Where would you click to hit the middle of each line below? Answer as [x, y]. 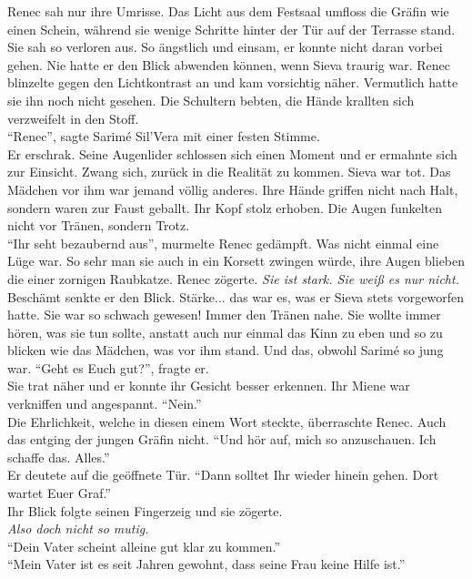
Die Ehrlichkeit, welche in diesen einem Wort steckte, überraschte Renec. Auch [227, 421]
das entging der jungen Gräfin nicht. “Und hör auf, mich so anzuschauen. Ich [222, 439]
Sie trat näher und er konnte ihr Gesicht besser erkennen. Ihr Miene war [209, 386]
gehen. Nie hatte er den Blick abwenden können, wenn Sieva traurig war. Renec [229, 64]
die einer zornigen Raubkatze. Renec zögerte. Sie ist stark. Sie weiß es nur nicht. [233, 278]
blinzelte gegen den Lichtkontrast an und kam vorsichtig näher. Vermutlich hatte [233, 82]
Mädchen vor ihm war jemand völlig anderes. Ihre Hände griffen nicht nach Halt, [233, 189]
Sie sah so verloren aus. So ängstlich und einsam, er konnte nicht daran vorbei [225, 47]
